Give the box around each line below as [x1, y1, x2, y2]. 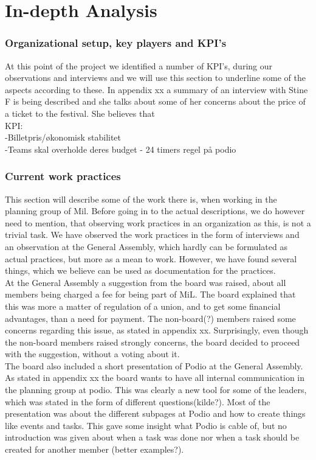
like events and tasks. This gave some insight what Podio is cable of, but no [5, 419, 287, 431]
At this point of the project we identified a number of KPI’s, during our [5, 59, 272, 72]
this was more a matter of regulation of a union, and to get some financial [5, 299, 281, 312]
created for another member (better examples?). [5, 443, 184, 456]
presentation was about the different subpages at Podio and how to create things [5, 407, 306, 420]
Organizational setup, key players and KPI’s [5, 35, 227, 51]
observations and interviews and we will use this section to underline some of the [5, 71, 306, 84]
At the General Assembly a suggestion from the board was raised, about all [5, 276, 286, 288]
